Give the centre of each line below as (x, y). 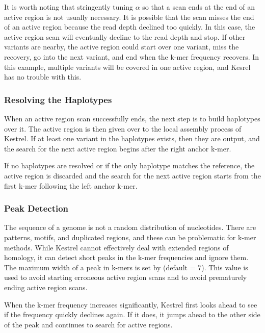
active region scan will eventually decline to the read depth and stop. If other (125, 36)
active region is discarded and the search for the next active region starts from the (132, 175)
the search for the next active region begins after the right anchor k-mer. (118, 148)
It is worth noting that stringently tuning (69, 7)
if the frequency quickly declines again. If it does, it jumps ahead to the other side (132, 314)
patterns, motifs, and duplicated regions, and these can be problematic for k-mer (130, 237)
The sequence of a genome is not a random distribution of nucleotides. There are (130, 227)
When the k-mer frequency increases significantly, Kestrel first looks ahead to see (131, 304)
